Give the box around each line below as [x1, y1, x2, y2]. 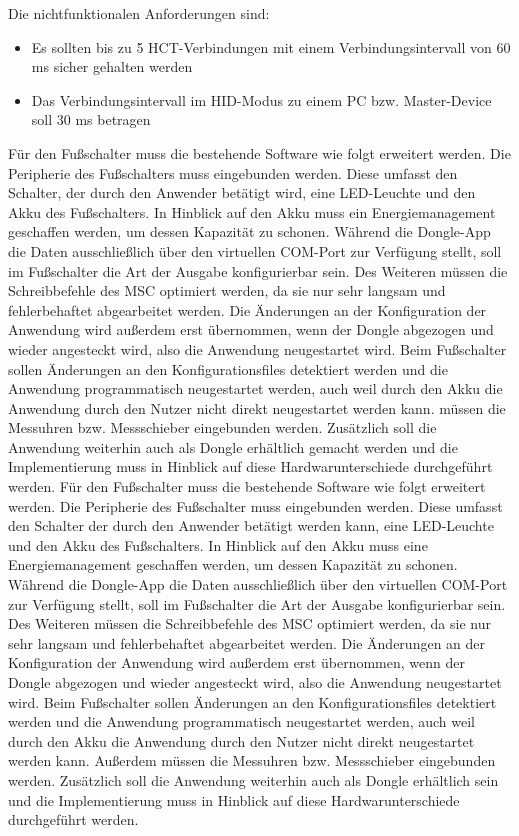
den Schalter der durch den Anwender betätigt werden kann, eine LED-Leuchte [8, 515, 494, 536]
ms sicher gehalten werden [31, 56, 193, 77]
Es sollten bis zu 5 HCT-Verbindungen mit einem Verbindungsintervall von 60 [31, 36, 511, 57]
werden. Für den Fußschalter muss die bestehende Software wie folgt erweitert [8, 476, 486, 497]
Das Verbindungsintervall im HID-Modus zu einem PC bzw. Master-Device [31, 89, 492, 110]
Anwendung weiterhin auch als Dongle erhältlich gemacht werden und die [8, 436, 458, 457]
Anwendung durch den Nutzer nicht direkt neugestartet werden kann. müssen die [8, 397, 506, 418]
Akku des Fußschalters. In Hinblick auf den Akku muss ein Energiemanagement [8, 201, 496, 222]
